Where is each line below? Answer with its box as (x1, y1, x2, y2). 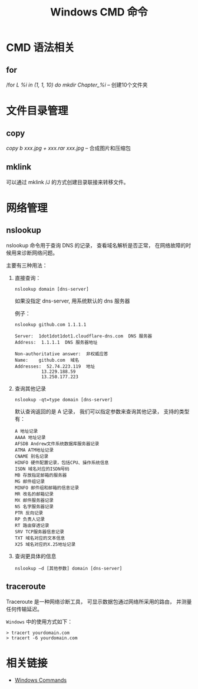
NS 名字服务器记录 (14, 504, 54, 510)
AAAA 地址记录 (14, 434, 46, 440)
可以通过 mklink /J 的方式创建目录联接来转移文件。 (6, 178, 129, 185)
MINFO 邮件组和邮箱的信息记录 (14, 485, 80, 491)
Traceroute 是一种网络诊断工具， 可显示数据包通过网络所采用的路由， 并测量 (6, 598, 192, 605)
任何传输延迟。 (6, 605, 42, 613)
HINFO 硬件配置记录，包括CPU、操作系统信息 (14, 459, 109, 465)
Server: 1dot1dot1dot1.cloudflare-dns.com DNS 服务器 (14, 333, 152, 339)
